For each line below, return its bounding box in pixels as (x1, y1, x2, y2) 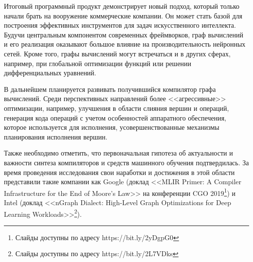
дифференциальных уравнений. (4, 68, 96, 78)
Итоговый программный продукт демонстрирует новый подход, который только (4, 1, 239, 11)
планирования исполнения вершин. (4, 131, 108, 141)
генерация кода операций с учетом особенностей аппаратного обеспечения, (4, 112, 226, 122)
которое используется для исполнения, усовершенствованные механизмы (4, 122, 219, 132)
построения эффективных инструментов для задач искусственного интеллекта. (4, 20, 236, 30)
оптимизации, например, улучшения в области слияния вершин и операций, (4, 103, 229, 113)
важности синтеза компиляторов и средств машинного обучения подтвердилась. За (4, 157, 249, 167)
